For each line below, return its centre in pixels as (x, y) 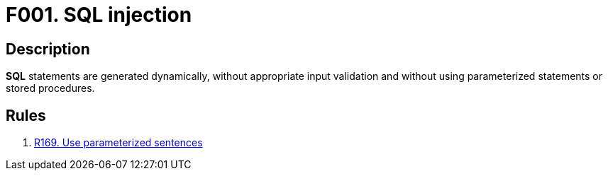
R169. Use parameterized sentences (118, 143)
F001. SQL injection (99, 15)
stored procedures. (50, 88)
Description (48, 49)
